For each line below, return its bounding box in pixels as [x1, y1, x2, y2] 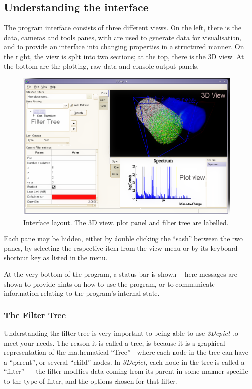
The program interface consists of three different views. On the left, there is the [4, 22, 242, 33]
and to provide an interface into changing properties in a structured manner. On [4, 41, 244, 52]
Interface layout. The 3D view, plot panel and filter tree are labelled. [23, 217, 229, 227]
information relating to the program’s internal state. [4, 288, 160, 298]
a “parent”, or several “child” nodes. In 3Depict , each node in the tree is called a [4, 356, 245, 367]
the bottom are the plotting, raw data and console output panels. [4, 61, 199, 71]
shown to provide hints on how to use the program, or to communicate [4, 278, 215, 288]
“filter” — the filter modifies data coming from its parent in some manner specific [4, 366, 248, 376]
